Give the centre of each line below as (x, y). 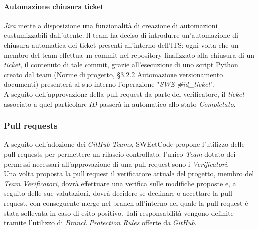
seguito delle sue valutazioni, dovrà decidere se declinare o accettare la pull (118, 193)
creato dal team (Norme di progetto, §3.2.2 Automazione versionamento (114, 74)
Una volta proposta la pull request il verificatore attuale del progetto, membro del (129, 173)
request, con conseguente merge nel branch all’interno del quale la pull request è (126, 202)
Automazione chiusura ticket (54, 6)
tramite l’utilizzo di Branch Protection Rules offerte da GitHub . (100, 222)
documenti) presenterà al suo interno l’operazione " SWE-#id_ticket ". (110, 84)
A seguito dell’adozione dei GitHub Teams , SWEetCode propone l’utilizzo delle (124, 144)
